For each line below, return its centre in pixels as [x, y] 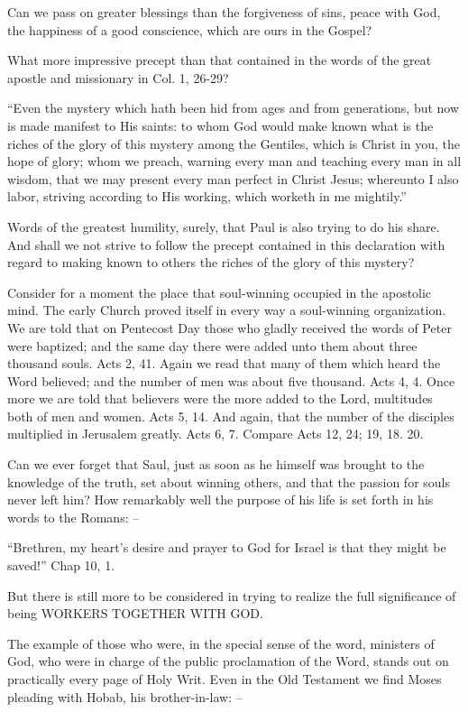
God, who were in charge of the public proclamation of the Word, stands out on [228, 661]
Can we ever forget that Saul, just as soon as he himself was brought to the [216, 464]
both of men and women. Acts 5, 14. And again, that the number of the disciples [231, 416]
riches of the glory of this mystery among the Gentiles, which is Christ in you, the [234, 143]
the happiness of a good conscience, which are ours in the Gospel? [190, 29]
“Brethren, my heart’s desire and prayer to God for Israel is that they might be [227, 547]
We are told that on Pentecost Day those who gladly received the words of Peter [229, 327]
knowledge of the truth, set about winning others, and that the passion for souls [229, 481]
